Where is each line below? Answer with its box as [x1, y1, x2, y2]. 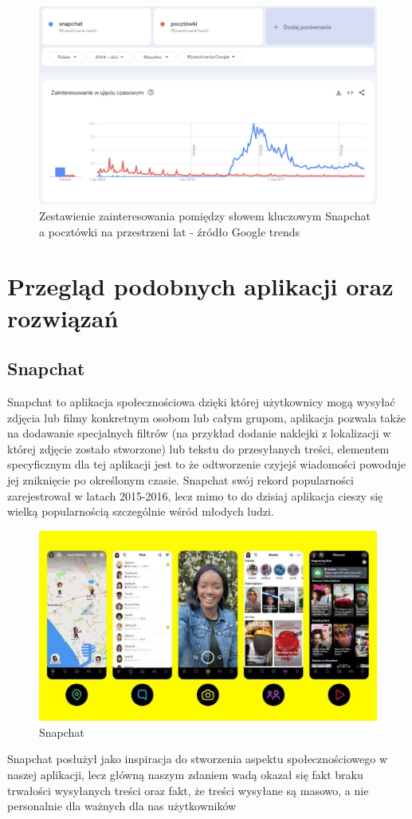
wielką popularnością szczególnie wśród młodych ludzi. [7, 503, 274, 520]
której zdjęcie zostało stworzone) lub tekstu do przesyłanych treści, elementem [7, 440, 390, 457]
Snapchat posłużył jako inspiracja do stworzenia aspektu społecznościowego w [7, 750, 388, 767]
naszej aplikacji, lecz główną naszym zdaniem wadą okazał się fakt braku [7, 766, 363, 783]
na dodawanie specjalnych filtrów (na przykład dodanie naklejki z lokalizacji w [7, 425, 391, 441]
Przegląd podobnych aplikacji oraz [7, 270, 394, 303]
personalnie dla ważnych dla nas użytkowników [7, 797, 237, 814]
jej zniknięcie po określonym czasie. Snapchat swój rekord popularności [7, 471, 354, 488]
